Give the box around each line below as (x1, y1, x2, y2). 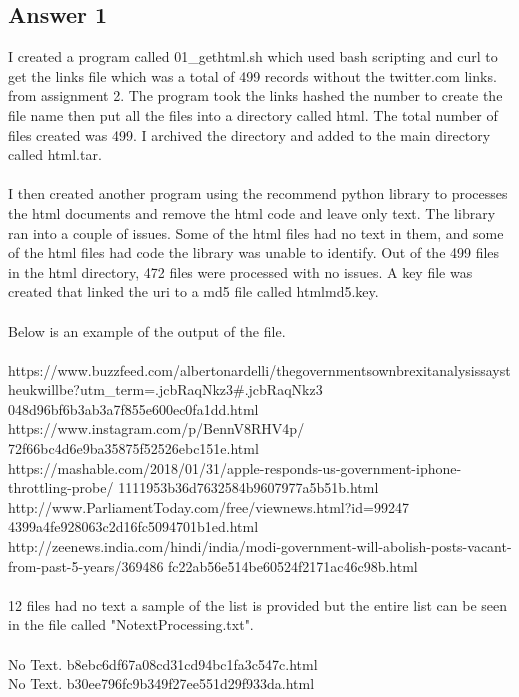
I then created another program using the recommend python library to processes (8, 183, 508, 204)
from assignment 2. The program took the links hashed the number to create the (8, 85, 503, 106)
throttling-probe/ (8, 477, 114, 498)
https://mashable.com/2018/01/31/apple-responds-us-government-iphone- (8, 457, 462, 478)
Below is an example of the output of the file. (8, 320, 286, 341)
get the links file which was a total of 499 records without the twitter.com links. (8, 65, 497, 86)
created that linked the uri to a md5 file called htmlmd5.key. (8, 281, 379, 302)
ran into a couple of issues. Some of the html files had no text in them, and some (8, 222, 504, 243)
